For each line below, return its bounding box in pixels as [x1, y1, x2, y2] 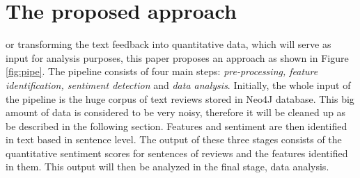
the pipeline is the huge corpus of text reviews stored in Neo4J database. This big [6, 91, 354, 106]
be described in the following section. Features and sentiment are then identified [6, 118, 347, 133]
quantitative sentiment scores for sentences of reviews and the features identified [6, 145, 348, 160]
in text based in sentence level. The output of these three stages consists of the [6, 132, 342, 147]
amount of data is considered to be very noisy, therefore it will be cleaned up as [6, 105, 346, 120]
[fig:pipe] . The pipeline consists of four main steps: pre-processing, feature [6, 64, 318, 79]
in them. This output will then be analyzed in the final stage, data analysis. [6, 159, 329, 174]
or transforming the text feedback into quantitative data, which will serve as [6, 37, 331, 51]
